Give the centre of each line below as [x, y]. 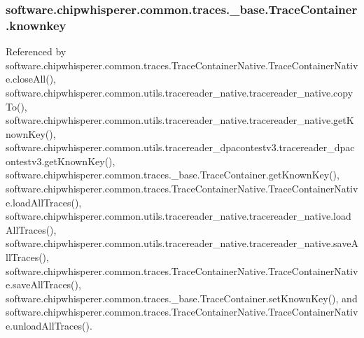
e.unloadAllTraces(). [49, 326]
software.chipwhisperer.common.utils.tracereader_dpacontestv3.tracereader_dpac [180, 147]
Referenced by [36, 51]
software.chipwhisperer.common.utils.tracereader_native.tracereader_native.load [178, 216]
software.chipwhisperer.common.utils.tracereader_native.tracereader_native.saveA [182, 243]
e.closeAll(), [31, 79]
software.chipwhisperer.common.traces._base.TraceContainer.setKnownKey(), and [182, 298]
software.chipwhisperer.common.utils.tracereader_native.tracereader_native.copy [180, 92]
